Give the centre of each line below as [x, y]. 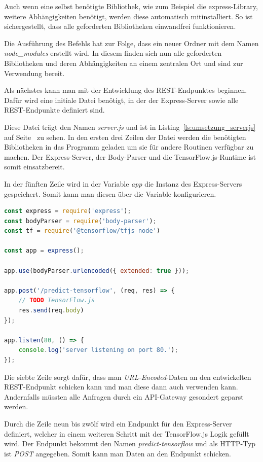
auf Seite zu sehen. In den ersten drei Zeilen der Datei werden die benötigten [125, 137]
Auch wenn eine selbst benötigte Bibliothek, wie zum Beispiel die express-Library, [131, 6]
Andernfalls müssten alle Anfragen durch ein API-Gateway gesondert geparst [124, 396]
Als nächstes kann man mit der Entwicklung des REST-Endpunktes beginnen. [126, 90]
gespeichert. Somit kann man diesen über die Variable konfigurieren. [110, 193]
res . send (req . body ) [51, 311]
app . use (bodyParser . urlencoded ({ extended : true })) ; [97, 271]
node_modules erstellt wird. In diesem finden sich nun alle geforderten [113, 53]
